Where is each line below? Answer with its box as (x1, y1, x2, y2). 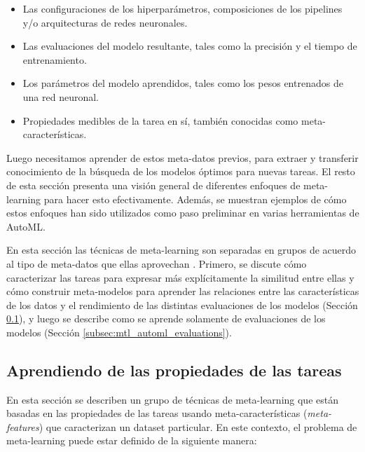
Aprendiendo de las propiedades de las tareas (6, 359, 342, 381)
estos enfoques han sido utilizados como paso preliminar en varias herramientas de (6, 205, 359, 220)
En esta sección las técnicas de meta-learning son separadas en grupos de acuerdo (6, 242, 357, 257)
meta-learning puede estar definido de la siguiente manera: (6, 433, 257, 448)
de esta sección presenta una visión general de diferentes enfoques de (6, 177, 301, 192)
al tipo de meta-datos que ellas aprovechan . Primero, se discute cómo (6, 256, 307, 270)
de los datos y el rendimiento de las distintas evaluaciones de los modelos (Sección (6, 297, 358, 312)
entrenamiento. (22, 52, 87, 67)
